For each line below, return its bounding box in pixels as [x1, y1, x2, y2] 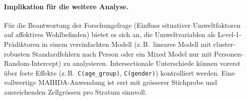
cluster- [213, 39, 236, 49]
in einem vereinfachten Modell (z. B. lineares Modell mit [42, 39, 211, 49]
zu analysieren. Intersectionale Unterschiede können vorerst [63, 58, 241, 68]
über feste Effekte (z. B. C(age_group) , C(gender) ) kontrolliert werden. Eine [4, 67, 235, 78]
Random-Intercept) [4, 58, 61, 68]
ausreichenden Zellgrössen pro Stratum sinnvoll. [4, 87, 147, 97]
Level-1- [218, 29, 242, 40]
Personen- [214, 48, 244, 59]
